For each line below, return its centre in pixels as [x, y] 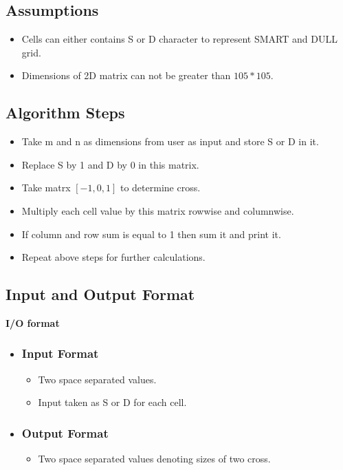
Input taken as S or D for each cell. [112, 402]
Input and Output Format [100, 294]
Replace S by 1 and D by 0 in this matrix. [110, 164]
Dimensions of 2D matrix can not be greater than [126, 75]
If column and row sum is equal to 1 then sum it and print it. [151, 234]
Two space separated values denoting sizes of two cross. [154, 459]
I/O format [33, 322]
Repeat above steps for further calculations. [113, 257]
